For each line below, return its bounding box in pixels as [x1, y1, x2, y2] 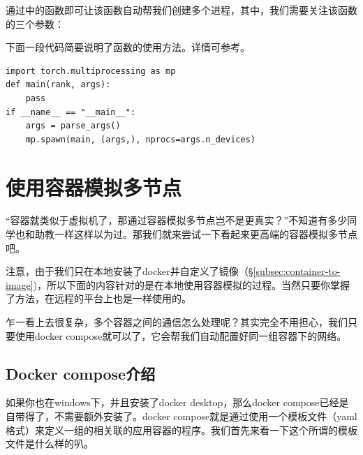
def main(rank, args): [6, 80, 111, 90]
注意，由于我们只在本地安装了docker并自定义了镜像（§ [6, 264, 253, 278]
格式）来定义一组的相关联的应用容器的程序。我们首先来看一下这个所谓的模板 [6, 422, 357, 437]
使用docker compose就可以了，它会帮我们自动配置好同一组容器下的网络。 [15, 328, 347, 343]
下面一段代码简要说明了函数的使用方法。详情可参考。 [6, 40, 250, 54]
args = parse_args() [25, 121, 121, 131]
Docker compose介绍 [6, 362, 156, 384]
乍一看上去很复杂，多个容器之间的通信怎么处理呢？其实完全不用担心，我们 [6, 315, 348, 329]
